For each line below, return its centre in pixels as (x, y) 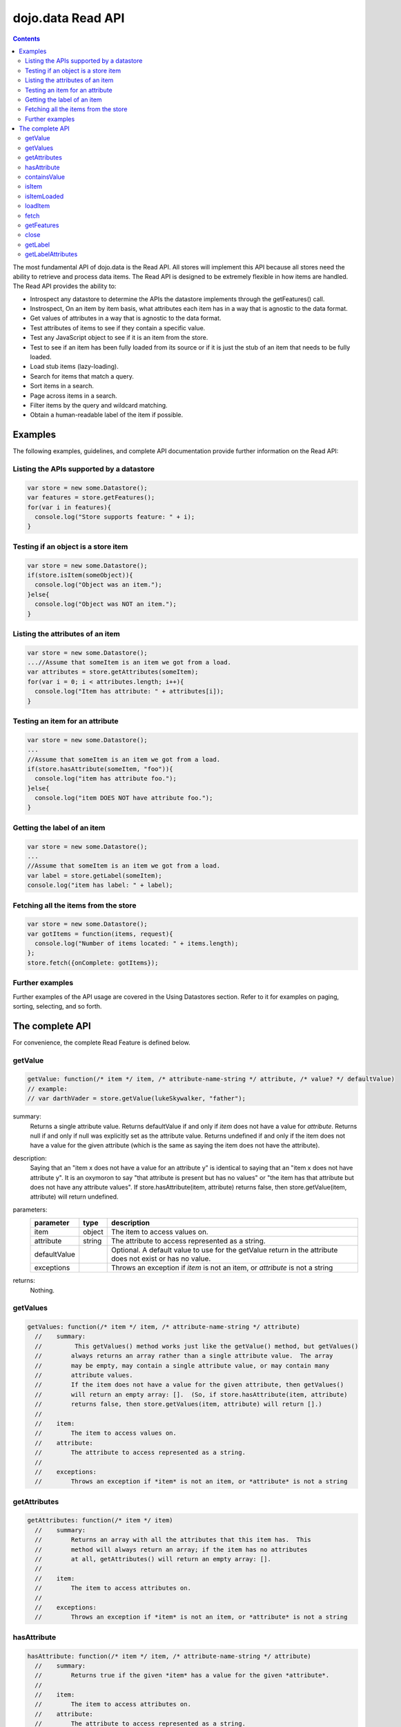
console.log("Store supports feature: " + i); (115, 517)
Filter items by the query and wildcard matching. (99, 405)
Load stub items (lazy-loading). (74, 367)
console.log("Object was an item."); (98, 585)
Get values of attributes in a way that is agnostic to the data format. (126, 318)
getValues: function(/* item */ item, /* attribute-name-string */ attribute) (164, 1327)
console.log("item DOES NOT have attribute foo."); (124, 798)
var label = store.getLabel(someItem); (95, 875)
